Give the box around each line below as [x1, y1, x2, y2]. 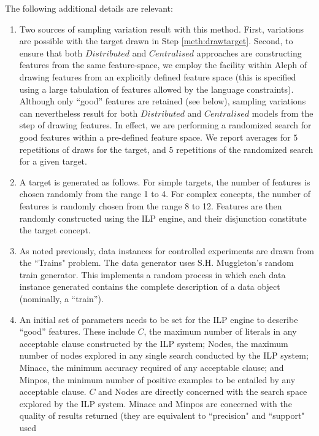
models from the [252, 106, 313, 119]
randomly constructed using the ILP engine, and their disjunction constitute [19, 211, 307, 224]
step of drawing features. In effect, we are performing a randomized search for [19, 119, 312, 131]
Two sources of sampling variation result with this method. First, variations [19, 22, 304, 35]
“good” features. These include [19, 325, 135, 338]
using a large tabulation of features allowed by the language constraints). [19, 82, 294, 95]
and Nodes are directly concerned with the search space [98, 385, 307, 398]
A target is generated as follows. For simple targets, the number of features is [19, 175, 310, 188]
